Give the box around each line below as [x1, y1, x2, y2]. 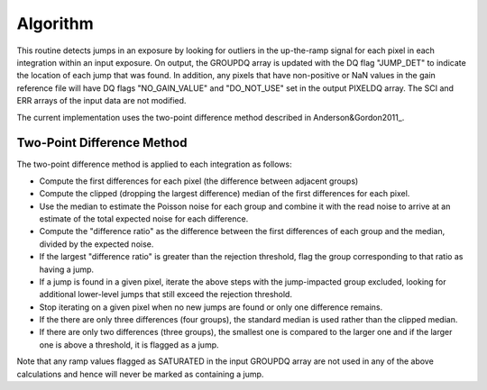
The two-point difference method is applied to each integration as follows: [16, 159, 292, 170]
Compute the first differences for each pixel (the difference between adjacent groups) [39, 176, 359, 186]
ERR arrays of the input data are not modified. [16, 95, 187, 106]
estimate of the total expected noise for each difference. [39, 213, 249, 224]
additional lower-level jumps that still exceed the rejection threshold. [39, 289, 293, 300]
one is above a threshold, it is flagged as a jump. [39, 339, 220, 350]
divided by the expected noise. [39, 239, 154, 249]
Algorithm [16, 14, 94, 33]
